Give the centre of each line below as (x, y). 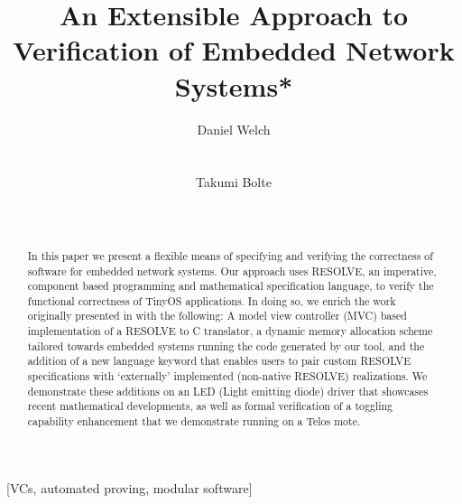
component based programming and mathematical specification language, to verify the (231, 286)
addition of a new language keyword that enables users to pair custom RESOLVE (219, 361)
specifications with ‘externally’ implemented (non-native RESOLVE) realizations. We (227, 376)
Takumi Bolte (234, 182)
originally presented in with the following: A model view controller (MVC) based (217, 316)
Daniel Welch (234, 129)
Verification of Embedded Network (234, 50)
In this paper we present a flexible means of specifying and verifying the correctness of (230, 255)
